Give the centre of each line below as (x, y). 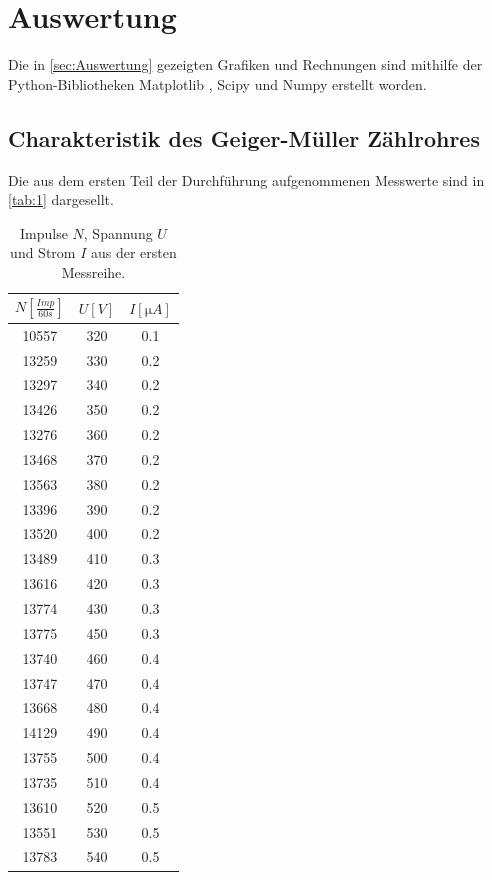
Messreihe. (93, 271)
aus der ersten (134, 252)
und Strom (43, 252)
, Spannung (118, 232)
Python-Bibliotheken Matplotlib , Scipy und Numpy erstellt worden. (217, 83)
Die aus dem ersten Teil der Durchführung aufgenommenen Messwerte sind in (246, 179)
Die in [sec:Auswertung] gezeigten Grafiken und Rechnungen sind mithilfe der (245, 64)
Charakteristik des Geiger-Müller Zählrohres (244, 137)
